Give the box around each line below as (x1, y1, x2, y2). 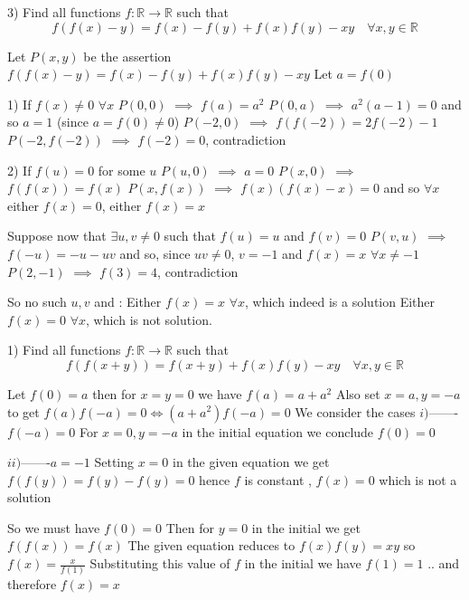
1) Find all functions (7, 340, 121, 359)
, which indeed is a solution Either (245, 292, 436, 311)
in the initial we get (251, 518, 361, 537)
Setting (94, 452, 135, 471)
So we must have (7, 518, 100, 537)
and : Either (94, 292, 162, 311)
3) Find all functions (7, 3, 121, 21)
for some (98, 160, 145, 179)
